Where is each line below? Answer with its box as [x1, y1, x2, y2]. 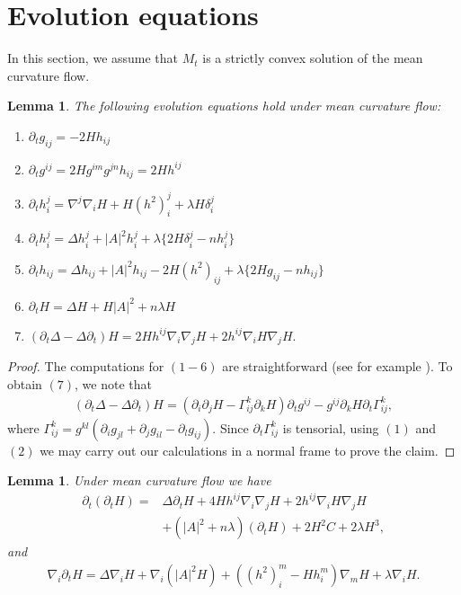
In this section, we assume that [7, 49, 179, 67]
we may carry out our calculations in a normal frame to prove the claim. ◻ [40, 440, 456, 459]
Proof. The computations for [7, 357, 164, 376]
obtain [7, 375, 42, 394]
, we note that [75, 375, 152, 394]
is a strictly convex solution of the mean [202, 49, 423, 67]
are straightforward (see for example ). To [222, 357, 453, 376]
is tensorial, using [282, 418, 379, 437]
